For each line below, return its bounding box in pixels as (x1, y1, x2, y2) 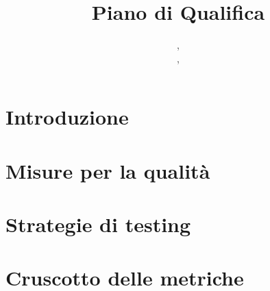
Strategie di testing (5, 210, 191, 238)
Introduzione (5, 103, 129, 131)
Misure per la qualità (5, 156, 210, 184)
